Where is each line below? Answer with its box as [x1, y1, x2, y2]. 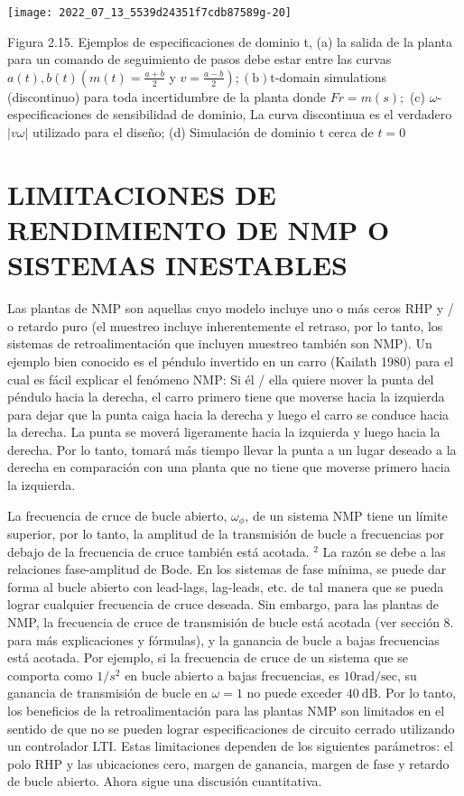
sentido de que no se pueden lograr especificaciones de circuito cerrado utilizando [7, 718, 455, 737]
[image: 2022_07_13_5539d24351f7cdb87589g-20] [7, 6, 292, 19]
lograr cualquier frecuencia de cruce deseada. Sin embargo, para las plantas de [7, 595, 440, 614]
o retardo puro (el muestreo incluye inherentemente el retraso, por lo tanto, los [7, 316, 443, 335]
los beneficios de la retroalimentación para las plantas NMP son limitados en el [7, 701, 445, 720]
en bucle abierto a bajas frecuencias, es [125, 665, 340, 684]
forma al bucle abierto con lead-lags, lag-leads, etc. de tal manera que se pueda [7, 577, 444, 596]
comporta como [7, 665, 93, 684]
